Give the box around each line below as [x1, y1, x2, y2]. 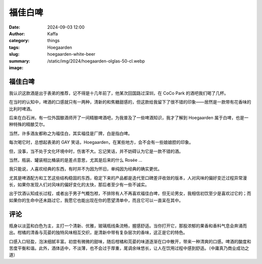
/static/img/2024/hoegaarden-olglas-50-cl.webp [47, 58, 145, 64]
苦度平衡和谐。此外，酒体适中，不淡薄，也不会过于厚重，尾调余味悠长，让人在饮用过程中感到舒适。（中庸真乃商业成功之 [9, 245, 249, 251]
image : [9, 64, 24, 70]
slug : [9, 51, 19, 57]
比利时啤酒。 [9, 106, 35, 111]
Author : [9, 31, 25, 36]
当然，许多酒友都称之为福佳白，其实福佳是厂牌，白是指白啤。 [9, 130, 132, 136]
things [47, 38, 60, 44]
